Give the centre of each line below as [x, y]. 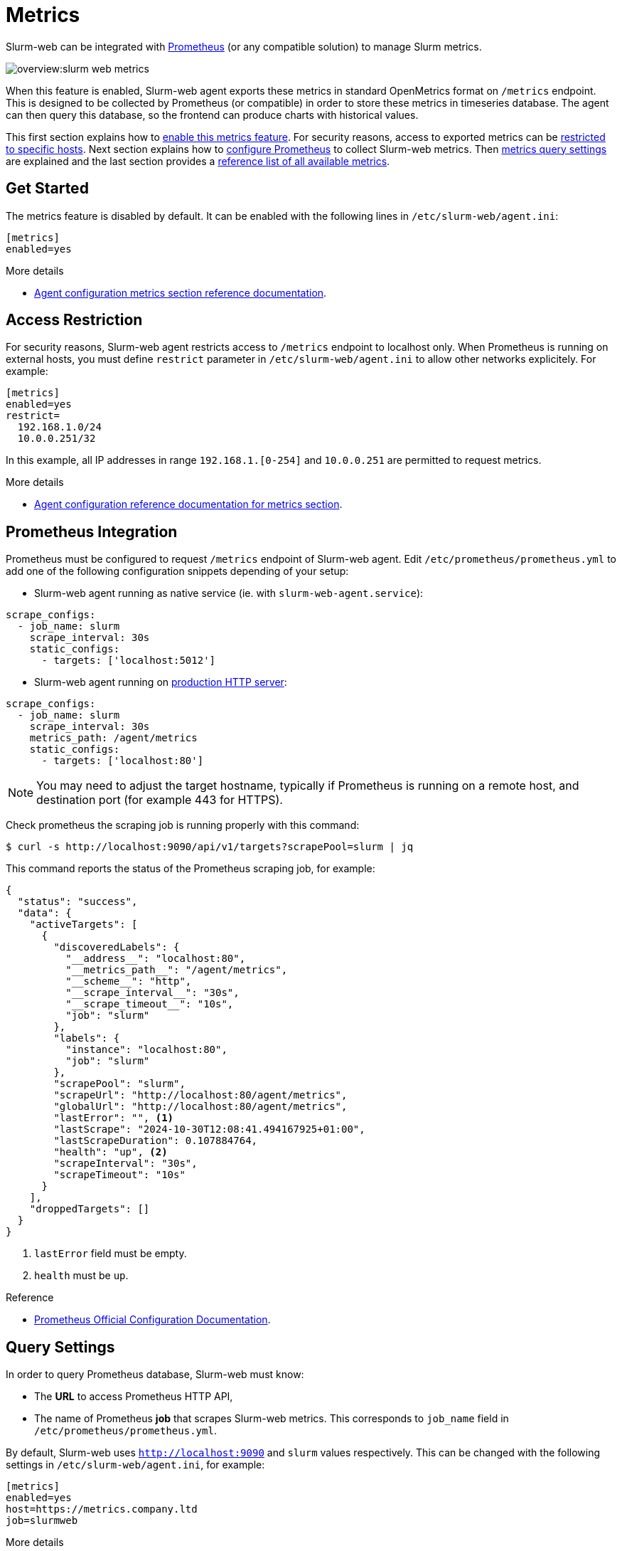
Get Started [47, 189]
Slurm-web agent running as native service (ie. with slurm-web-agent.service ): [229, 593]
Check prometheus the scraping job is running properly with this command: [183, 825]
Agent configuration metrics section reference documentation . [181, 292]
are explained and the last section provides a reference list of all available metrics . [198, 161]
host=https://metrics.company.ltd [102, 1509]
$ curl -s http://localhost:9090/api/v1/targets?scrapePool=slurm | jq [210, 847]
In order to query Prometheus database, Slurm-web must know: [155, 1375]
